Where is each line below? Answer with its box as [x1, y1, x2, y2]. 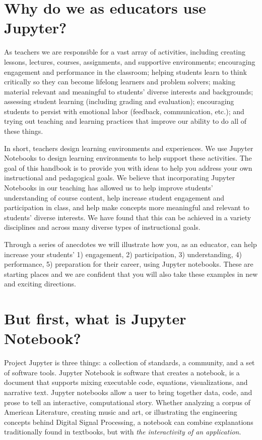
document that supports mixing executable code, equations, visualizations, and [4, 377, 248, 387]
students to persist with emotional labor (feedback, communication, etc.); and [4, 106, 244, 116]
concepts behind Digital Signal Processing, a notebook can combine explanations [4, 416, 253, 427]
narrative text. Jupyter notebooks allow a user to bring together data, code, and [4, 387, 252, 398]
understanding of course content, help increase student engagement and [4, 192, 225, 203]
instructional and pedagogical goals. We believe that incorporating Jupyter [4, 172, 235, 183]
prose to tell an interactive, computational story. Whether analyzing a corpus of [4, 397, 250, 407]
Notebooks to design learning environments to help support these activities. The [4, 153, 252, 163]
